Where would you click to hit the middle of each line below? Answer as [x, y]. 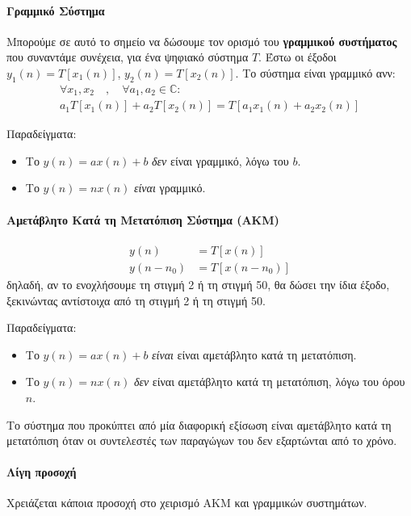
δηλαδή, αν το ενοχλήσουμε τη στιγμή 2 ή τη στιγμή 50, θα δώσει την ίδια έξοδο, [198, 284]
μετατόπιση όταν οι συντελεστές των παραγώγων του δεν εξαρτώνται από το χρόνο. [202, 440]
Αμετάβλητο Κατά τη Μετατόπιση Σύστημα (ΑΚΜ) [143, 219]
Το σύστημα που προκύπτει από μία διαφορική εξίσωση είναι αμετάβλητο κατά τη [199, 424]
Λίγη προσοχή [42, 472]
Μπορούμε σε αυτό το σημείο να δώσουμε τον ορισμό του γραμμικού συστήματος [202, 41]
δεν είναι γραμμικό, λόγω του [220, 160]
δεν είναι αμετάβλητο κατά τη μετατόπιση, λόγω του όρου [269, 382]
